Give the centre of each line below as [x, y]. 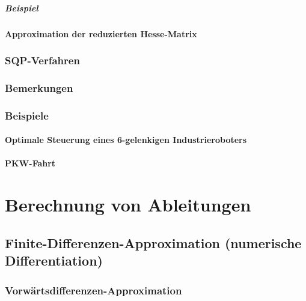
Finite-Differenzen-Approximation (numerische [153, 242]
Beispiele [27, 115]
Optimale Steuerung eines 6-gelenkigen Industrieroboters [126, 140]
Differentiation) [54, 260]
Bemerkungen [39, 87]
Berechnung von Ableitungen [128, 205]
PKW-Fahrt [30, 163]
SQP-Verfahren [42, 60]
